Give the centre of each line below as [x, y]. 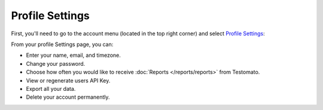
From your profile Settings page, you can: [62, 44]
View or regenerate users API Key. [68, 80]
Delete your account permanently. [68, 97]
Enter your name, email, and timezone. [73, 55]
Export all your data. [51, 88]
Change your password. [56, 63]
